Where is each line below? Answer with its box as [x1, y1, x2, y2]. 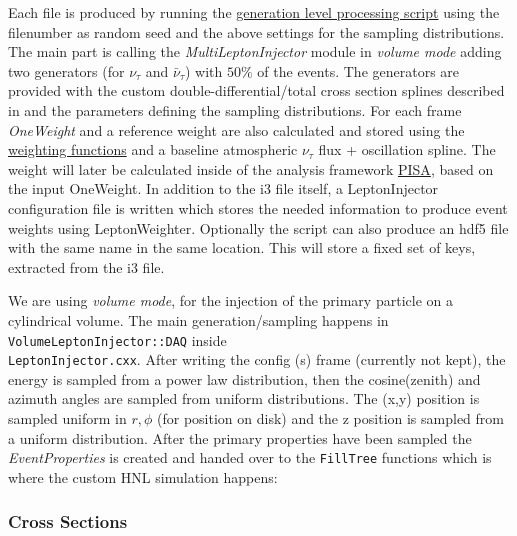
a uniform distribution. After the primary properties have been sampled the [8, 427, 472, 448]
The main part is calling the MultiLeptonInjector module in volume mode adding [8, 41, 502, 62]
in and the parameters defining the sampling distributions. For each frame [8, 99, 462, 120]
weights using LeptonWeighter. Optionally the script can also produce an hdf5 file [8, 217, 509, 238]
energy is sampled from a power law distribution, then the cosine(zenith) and [8, 368, 481, 389]
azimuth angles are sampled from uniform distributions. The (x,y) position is [8, 388, 480, 409]
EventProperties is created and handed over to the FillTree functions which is [8, 447, 492, 468]
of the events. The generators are [257, 60, 460, 81]
